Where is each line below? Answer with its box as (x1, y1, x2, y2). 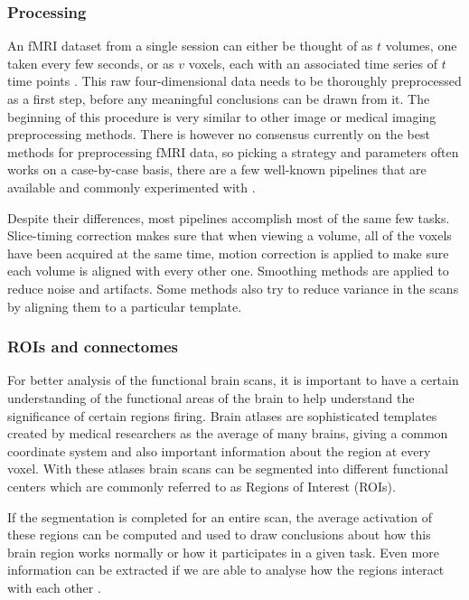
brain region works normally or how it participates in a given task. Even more (7, 542, 439, 561)
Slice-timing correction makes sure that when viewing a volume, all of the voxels (7, 226, 452, 245)
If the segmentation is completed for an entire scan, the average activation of (7, 507, 433, 526)
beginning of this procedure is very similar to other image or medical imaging (7, 107, 436, 126)
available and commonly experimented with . (7, 177, 256, 196)
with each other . (7, 577, 101, 596)
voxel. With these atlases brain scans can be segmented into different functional (7, 459, 448, 478)
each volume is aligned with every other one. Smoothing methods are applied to (7, 261, 449, 280)
